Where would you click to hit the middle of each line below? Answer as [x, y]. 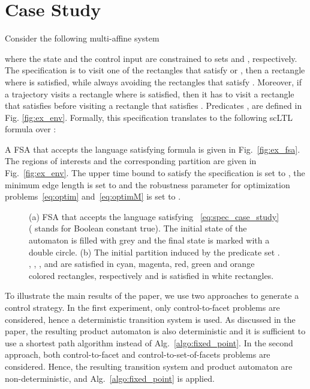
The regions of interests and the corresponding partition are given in [131, 161]
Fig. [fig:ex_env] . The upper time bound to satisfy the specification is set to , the [155, 173]
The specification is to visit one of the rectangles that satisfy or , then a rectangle [155, 70]
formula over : [31, 129]
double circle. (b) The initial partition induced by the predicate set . [154, 252]
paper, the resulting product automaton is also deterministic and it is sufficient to [155, 331]
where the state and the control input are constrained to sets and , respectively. [151, 58]
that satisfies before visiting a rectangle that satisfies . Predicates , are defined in [154, 106]
